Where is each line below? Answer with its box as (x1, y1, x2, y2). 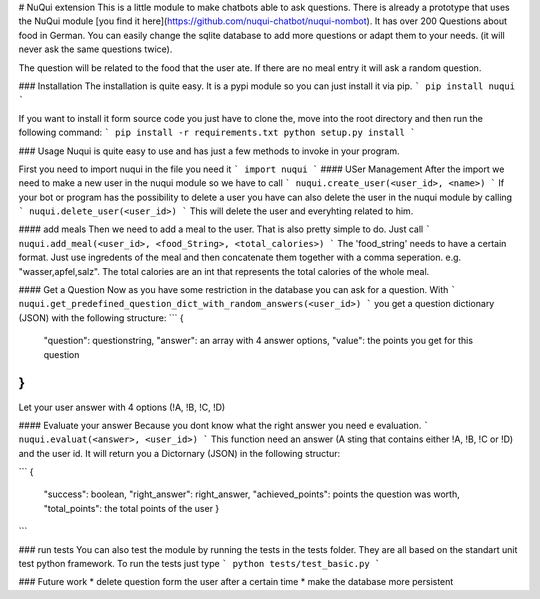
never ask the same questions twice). (18, 43, 173, 55)
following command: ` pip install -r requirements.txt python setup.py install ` (18, 126, 416, 139)
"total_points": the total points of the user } (43, 502, 220, 514)
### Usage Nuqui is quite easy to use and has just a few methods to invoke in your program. (18, 145, 400, 157)
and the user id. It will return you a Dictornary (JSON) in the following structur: (18, 447, 340, 459)
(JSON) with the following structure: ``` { (18, 311, 184, 324)
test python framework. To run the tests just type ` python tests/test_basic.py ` (18, 558, 381, 570)
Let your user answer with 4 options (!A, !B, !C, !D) (18, 401, 226, 413)
